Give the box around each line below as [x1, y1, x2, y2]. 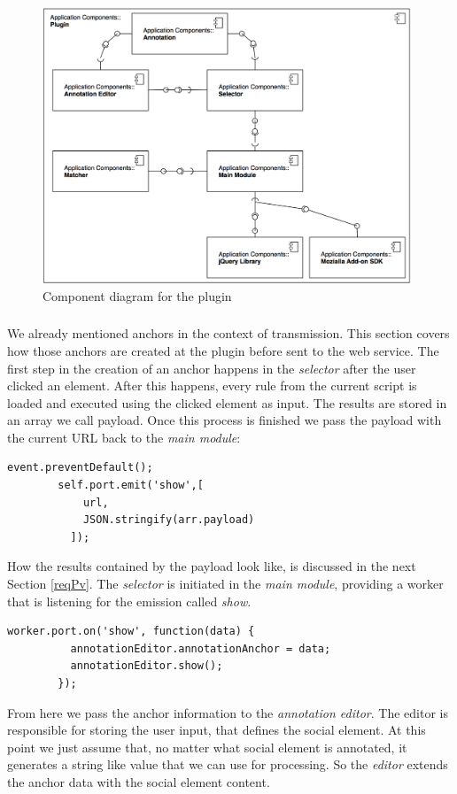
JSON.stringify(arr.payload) [82, 513, 255, 527]
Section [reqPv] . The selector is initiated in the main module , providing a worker [7, 574, 444, 593]
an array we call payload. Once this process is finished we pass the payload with [7, 411, 442, 429]
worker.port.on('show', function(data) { [7, 625, 255, 638]
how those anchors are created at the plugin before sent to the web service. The [7, 341, 439, 359]
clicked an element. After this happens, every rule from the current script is [7, 376, 417, 395]
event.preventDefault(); [7, 461, 153, 474]
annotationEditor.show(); [70, 659, 223, 673]
